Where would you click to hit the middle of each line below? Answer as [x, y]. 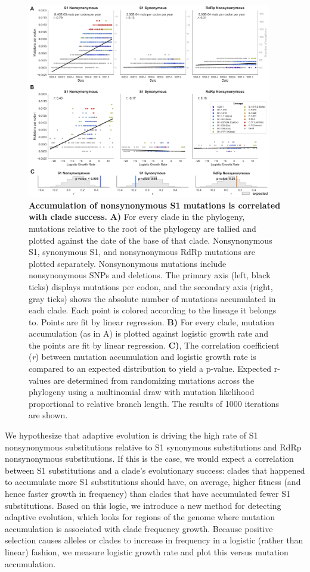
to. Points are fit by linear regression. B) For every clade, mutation [152, 321]
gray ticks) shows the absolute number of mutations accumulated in [152, 298]
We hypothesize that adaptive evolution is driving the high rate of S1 [131, 435]
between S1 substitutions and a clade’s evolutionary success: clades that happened [155, 470]
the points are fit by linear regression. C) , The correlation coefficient [154, 345]
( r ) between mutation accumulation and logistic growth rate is [142, 357]
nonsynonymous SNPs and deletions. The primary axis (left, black [150, 275]
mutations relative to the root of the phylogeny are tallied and [142, 228]
